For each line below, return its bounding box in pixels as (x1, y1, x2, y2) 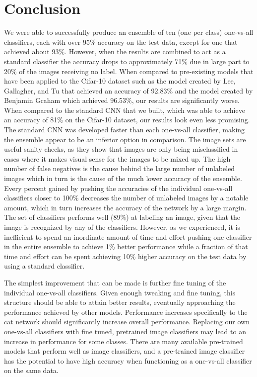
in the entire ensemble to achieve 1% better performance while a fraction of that (4, 241, 248, 252)
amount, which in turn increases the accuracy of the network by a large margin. (4, 202, 247, 212)
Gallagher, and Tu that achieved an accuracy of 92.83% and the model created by (4, 85, 253, 95)
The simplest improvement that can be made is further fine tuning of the (4, 277, 226, 287)
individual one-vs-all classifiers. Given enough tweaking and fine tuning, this (4, 287, 236, 297)
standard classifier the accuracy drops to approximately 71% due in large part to (4, 56, 250, 66)
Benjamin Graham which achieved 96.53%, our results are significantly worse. (4, 95, 240, 105)
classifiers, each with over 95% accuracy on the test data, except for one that (4, 36, 238, 47)
